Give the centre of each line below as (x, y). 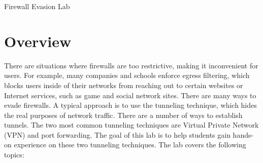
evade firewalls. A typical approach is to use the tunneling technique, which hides (130, 105)
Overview (38, 41)
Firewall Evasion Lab (37, 6)
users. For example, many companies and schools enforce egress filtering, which (127, 75)
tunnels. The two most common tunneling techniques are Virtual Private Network (131, 125)
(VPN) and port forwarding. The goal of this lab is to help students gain (117, 134)
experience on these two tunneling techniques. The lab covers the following (130, 145)
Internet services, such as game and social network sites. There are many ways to (130, 95)
